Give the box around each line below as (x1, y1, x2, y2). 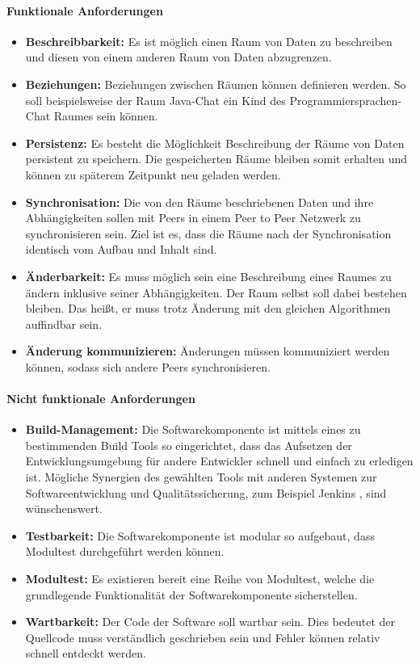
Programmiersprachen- (289, 91, 401, 108)
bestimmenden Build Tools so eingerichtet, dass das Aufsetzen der (25, 436, 352, 453)
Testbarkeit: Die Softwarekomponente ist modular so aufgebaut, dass (25, 527, 375, 544)
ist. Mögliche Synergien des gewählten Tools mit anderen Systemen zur (25, 469, 377, 485)
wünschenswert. (25, 500, 103, 517)
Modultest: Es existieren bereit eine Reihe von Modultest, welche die (25, 570, 375, 587)
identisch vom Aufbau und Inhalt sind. (25, 241, 217, 258)
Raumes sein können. (53, 107, 158, 124)
